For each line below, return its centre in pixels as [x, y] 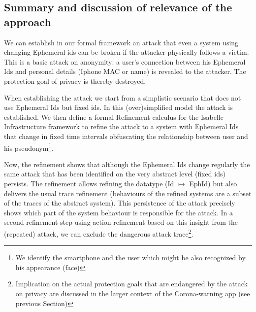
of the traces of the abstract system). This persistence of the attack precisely [120, 203]
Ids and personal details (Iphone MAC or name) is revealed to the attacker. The [125, 71]
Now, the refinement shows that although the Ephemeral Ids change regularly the [127, 164]
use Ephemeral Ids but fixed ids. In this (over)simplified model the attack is [118, 107]
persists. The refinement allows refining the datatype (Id [89, 183]
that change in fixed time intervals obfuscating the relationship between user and [126, 136]
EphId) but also [213, 183]
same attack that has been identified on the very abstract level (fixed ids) [115, 174]
